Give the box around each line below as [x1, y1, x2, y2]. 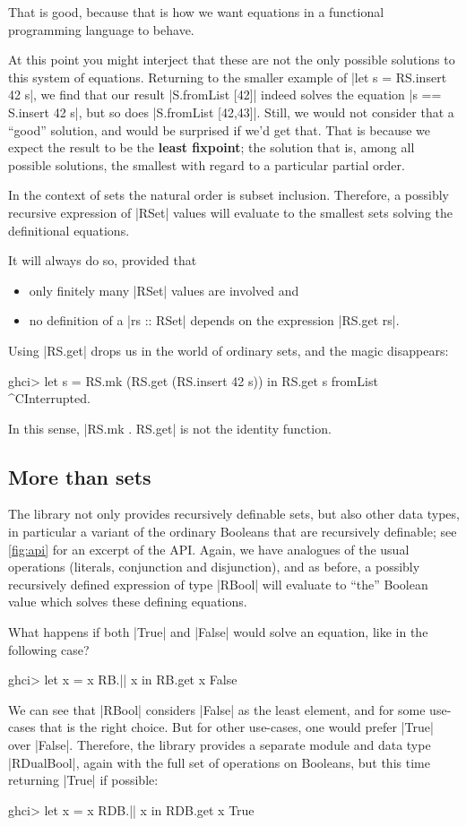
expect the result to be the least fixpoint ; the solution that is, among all [8, 138, 415, 157]
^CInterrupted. [8, 389, 91, 408]
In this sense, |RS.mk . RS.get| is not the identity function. [8, 418, 332, 437]
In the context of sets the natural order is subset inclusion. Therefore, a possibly [8, 185, 449, 204]
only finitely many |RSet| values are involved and [29, 280, 299, 299]
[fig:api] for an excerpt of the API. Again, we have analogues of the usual [8, 539, 410, 558]
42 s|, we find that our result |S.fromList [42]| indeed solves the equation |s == [8, 85, 442, 104]
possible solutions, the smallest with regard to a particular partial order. [8, 155, 405, 174]
